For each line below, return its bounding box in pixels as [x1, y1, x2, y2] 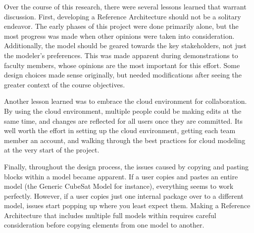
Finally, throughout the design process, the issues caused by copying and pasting [4, 161, 249, 171]
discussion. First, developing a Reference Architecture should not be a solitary [4, 11, 241, 21]
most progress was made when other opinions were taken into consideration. [4, 30, 235, 41]
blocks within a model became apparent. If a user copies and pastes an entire [4, 171, 238, 181]
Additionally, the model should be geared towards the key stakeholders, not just [4, 40, 247, 51]
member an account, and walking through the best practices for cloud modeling [4, 135, 246, 145]
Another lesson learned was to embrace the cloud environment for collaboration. [4, 96, 247, 106]
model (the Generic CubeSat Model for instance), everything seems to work [4, 181, 234, 191]
